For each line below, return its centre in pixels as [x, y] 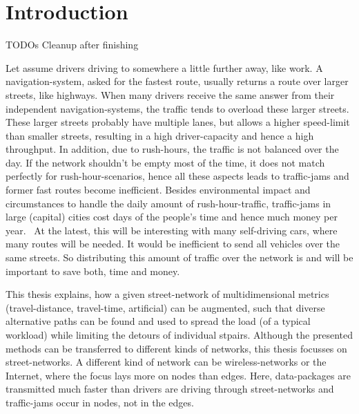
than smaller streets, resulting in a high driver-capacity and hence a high [160, 135]
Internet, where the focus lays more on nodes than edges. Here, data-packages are [178, 375]
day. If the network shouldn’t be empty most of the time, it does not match [165, 162]
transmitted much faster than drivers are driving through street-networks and [170, 389]
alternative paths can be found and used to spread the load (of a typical [158, 321]
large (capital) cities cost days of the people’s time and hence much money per [172, 217]
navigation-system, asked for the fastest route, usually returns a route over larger [177, 81]
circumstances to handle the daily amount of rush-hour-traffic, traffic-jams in [168, 203]
